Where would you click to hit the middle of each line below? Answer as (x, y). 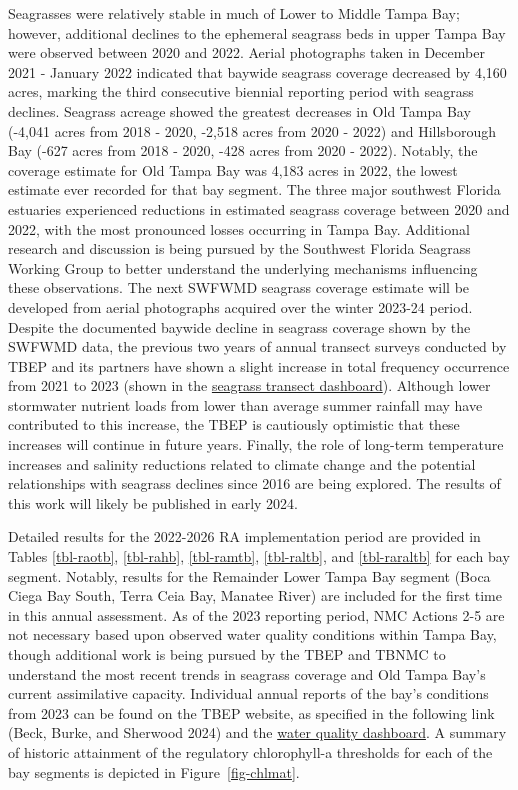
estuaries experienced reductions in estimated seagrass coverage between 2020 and (259, 208)
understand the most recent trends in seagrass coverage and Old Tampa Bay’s (247, 673)
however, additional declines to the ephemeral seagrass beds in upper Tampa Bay (257, 32)
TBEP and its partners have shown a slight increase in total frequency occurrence (259, 365)
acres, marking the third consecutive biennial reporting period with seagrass (241, 91)
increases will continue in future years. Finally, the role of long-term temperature (256, 444)
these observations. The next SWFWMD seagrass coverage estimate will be (239, 287)
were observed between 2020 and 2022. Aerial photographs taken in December (246, 52)
